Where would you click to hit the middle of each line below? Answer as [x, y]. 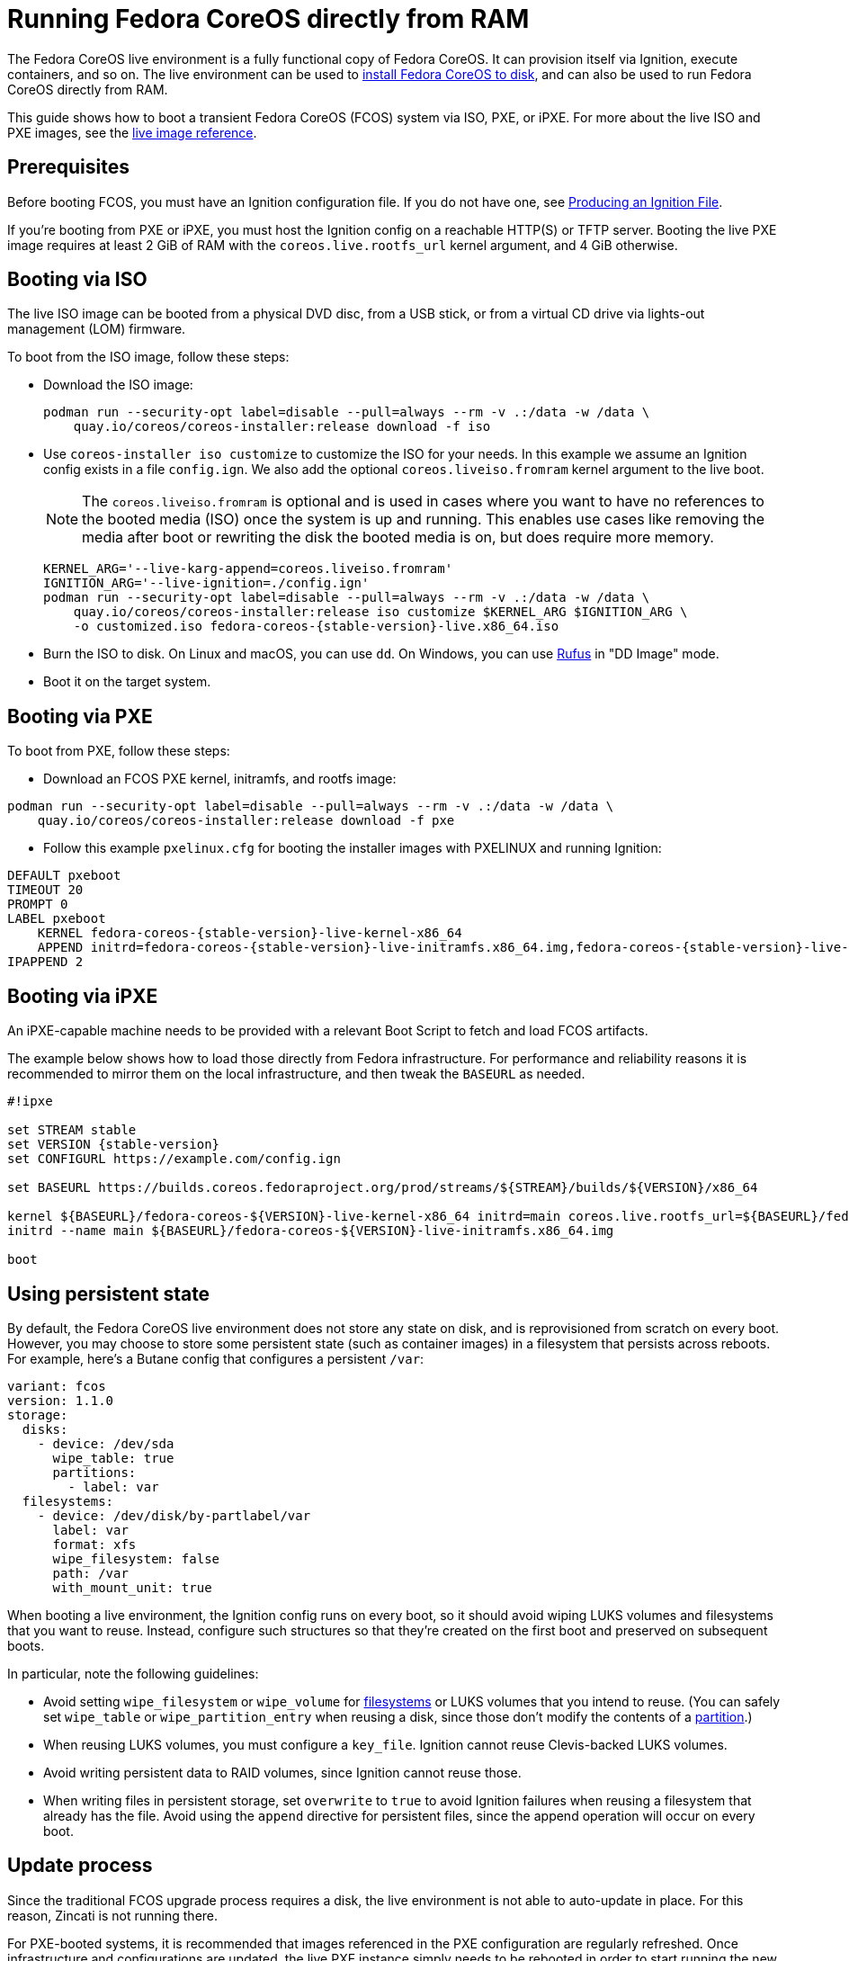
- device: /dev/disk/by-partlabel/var [174, 1515]
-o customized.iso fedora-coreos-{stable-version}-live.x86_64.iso [316, 627]
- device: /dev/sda [106, 1443]
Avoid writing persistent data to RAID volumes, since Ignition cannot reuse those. [282, 1772]
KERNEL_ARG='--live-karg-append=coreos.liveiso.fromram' [248, 569]
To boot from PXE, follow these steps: [119, 751]
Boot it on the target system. [127, 682]
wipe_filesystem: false [136, 1558]
